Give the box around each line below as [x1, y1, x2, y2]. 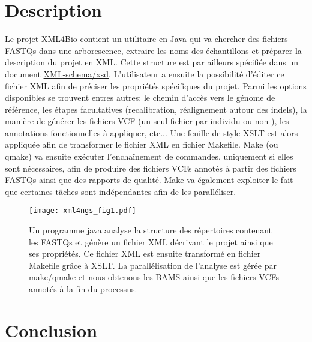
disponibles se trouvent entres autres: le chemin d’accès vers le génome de [5, 91, 275, 104]
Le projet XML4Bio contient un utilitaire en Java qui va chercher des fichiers [5, 32, 288, 45]
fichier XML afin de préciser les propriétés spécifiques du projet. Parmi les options [5, 79, 307, 92]
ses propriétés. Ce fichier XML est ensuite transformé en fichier [29, 247, 261, 260]
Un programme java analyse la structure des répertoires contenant [29, 224, 272, 236]
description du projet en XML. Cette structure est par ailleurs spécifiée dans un [5, 56, 298, 68]
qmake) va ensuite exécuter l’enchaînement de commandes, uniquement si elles [5, 150, 293, 163]
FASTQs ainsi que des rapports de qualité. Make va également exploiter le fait [5, 173, 293, 186]
